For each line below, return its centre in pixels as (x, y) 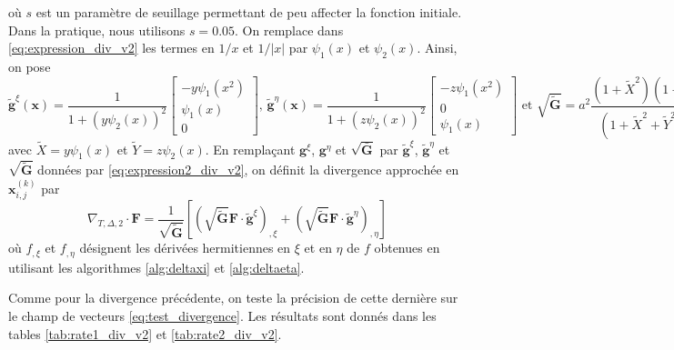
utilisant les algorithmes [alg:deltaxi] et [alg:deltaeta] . (156, 267)
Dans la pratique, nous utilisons (97, 30)
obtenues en (407, 248)
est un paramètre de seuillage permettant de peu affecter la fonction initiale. (249, 12)
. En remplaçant (250, 149)
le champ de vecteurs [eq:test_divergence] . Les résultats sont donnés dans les (222, 315)
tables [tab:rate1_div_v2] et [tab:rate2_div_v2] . (145, 333)
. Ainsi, (437, 48)
